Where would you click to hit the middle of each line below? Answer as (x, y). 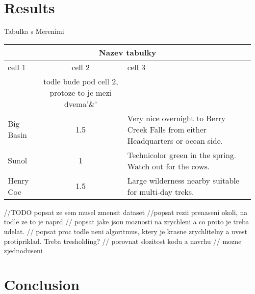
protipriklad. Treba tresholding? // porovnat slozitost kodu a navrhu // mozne (123, 241)
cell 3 (136, 67)
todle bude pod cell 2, (81, 81)
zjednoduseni (23, 251)
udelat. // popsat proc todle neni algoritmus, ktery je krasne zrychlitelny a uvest (126, 231)
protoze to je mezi (81, 92)
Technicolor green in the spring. (182, 155)
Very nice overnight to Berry (176, 118)
